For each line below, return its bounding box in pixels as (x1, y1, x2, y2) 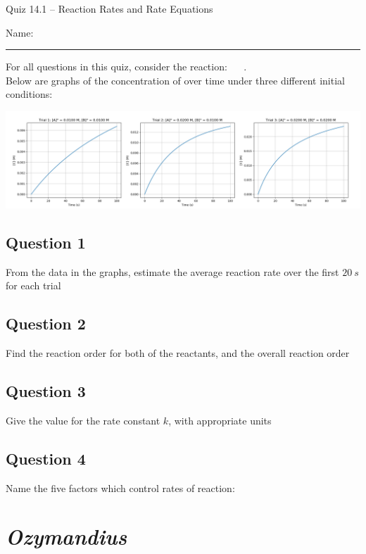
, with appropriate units (168, 413, 272, 427)
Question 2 (6, 313, 86, 334)
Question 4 (6, 447, 86, 469)
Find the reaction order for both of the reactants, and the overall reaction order (6, 345, 350, 360)
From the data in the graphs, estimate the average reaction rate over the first (6, 264, 339, 279)
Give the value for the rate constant (6, 413, 160, 427)
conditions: (6, 87, 53, 101)
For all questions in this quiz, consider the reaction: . (6, 59, 247, 74)
